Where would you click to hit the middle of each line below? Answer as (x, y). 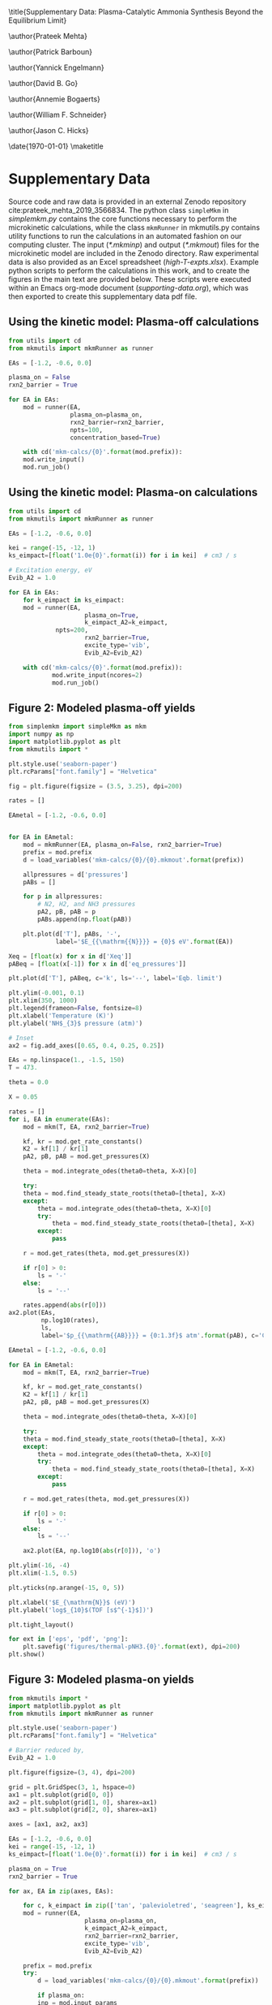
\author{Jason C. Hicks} (49, 130)
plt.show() (27, 1655)
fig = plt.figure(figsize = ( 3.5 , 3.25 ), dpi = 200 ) (96, 786)
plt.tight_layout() (41, 1625)
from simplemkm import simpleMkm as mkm (78, 727)
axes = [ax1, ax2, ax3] (49, 1825)
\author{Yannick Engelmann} (57, 67)
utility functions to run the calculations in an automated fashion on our (125, 236)
